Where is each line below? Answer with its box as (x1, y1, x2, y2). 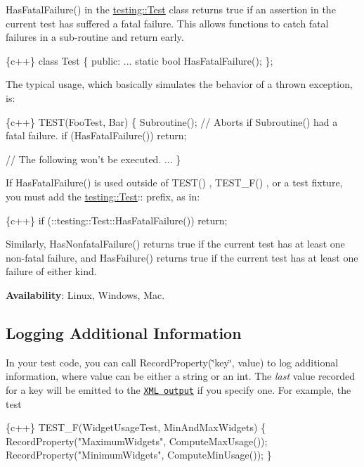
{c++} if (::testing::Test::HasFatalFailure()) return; (6, 212, 228, 227)
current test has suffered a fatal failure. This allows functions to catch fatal (6, 15, 329, 30)
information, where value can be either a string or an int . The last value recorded (6, 369, 356, 383)
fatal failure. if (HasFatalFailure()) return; (6, 128, 187, 143)
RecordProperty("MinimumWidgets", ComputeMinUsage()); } (6, 447, 272, 462)
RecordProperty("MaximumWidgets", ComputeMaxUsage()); (6, 433, 268, 448)
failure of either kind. (6, 264, 97, 279)
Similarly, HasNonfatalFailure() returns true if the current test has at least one (6, 236, 345, 251)
